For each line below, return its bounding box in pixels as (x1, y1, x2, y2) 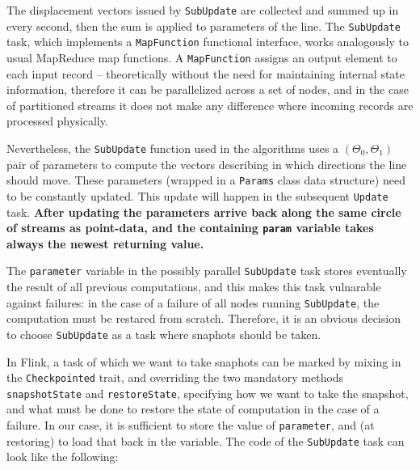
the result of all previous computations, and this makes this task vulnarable (6, 278, 381, 295)
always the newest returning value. (6, 235, 204, 252)
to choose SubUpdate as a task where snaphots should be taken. (6, 325, 321, 342)
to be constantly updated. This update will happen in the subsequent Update (6, 187, 388, 204)
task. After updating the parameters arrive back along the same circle (6, 203, 401, 220)
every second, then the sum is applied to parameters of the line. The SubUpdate (6, 17, 401, 34)
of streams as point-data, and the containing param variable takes (6, 219, 374, 236)
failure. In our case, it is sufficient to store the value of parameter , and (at (6, 417, 375, 434)
